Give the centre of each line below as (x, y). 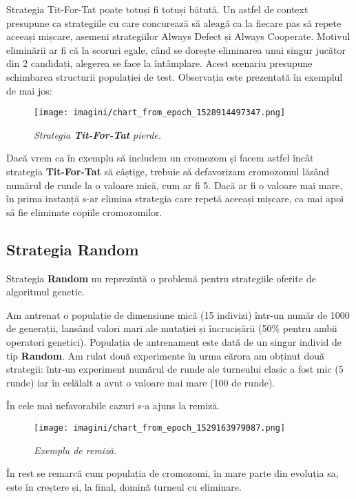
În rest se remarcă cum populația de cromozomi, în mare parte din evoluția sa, (172, 473)
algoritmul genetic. (45, 292)
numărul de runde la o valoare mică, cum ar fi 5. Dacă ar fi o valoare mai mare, (175, 185)
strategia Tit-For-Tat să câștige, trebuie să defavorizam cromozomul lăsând (168, 171)
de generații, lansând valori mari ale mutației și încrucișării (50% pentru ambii (172, 328)
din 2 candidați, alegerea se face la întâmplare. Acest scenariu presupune (159, 63)
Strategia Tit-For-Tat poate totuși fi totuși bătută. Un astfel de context (157, 9)
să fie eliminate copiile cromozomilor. (84, 212)
